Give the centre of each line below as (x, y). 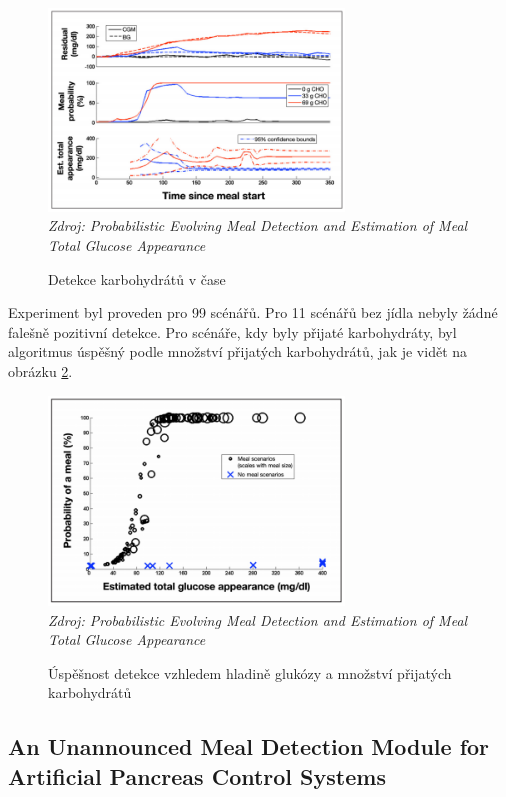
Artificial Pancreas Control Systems (197, 775)
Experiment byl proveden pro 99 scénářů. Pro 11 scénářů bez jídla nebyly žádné (253, 312)
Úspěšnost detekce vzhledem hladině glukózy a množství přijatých (250, 672)
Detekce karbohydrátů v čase (137, 278)
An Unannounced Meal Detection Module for (249, 746)
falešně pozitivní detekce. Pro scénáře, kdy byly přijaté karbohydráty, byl (232, 331)
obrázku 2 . (40, 370)
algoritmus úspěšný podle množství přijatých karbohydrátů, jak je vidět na (238, 351)
